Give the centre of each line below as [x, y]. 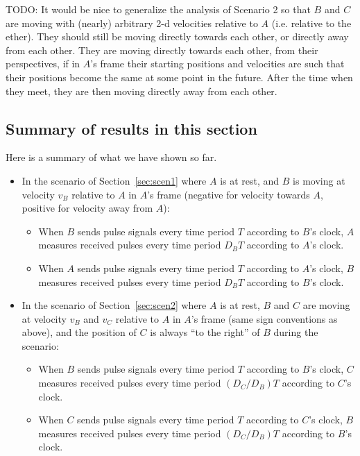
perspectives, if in [43, 64]
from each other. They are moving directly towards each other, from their [162, 50]
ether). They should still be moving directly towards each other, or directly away [177, 36]
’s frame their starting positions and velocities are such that [217, 64]
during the [296, 332]
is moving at [319, 180]
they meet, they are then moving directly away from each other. [142, 91]
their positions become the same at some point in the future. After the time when [179, 77]
